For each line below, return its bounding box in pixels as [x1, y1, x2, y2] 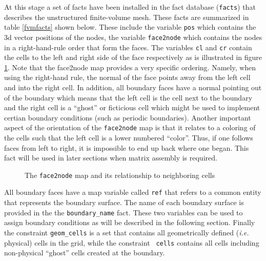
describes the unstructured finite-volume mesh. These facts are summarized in [4, 11, 249, 22]
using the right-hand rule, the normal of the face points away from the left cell [4, 72, 251, 83]
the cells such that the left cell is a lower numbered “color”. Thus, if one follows [4, 132, 253, 143]
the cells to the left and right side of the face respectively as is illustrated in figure [4, 52, 262, 63]
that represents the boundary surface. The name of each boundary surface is [4, 197, 244, 208]
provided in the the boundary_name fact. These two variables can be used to [4, 207, 243, 217]
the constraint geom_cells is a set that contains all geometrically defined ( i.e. [4, 227, 249, 237]
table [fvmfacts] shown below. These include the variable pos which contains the [4, 22, 256, 32]
